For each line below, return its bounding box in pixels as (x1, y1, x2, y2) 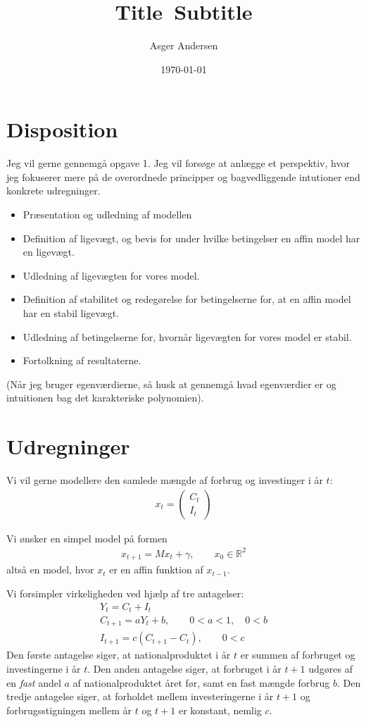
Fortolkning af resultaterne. (23, 353, 141, 368)
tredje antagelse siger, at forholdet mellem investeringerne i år (6, 689, 274, 704)
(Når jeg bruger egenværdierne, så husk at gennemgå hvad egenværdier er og (6, 376, 336, 391)
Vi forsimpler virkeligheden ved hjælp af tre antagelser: (6, 585, 244, 600)
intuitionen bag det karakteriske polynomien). (6, 390, 204, 405)
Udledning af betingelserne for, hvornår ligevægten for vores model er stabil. (23, 329, 352, 344)
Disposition (6, 115, 118, 144)
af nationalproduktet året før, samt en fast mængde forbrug (72, 675, 330, 690)
